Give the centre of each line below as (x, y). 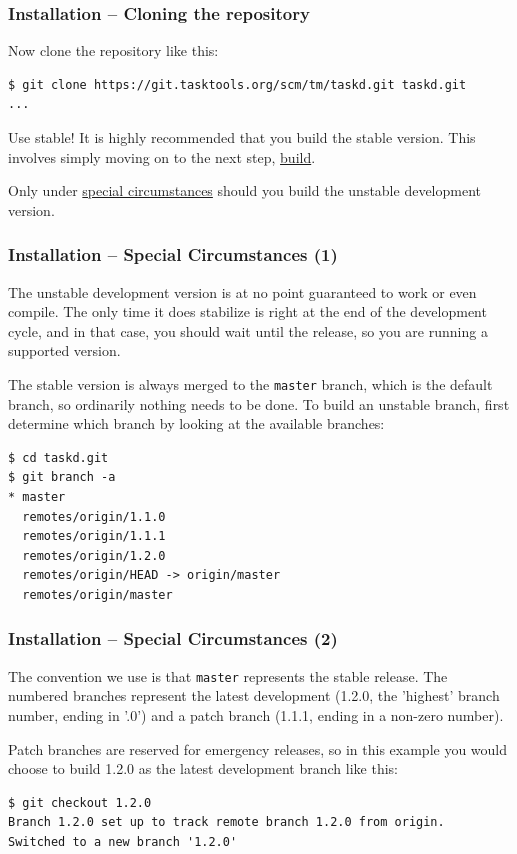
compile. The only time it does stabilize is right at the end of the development (247, 311)
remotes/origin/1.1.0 (94, 516)
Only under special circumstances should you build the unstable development (245, 190)
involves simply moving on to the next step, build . (162, 156)
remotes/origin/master (97, 594)
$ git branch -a (62, 477)
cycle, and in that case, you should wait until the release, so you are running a (248, 330)
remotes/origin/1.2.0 (94, 555)
